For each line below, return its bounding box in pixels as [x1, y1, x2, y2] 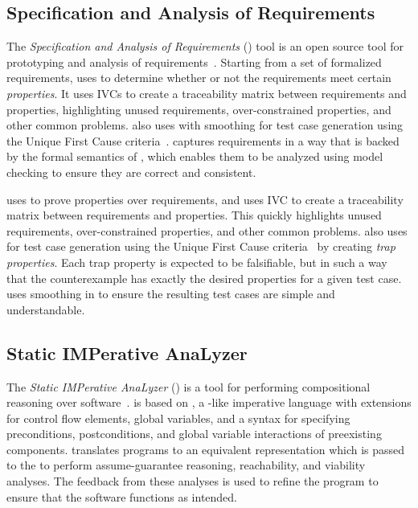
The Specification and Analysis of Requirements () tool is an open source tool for [6, 38, 404, 55]
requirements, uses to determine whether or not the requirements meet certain [6, 69, 391, 86]
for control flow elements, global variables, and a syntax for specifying [6, 409, 350, 426]
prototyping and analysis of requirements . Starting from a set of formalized [6, 53, 382, 70]
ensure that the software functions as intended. [6, 488, 237, 505]
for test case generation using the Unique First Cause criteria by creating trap [6, 238, 395, 255]
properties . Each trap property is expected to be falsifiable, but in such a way [6, 253, 387, 270]
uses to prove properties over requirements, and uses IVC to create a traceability [6, 190, 404, 207]
